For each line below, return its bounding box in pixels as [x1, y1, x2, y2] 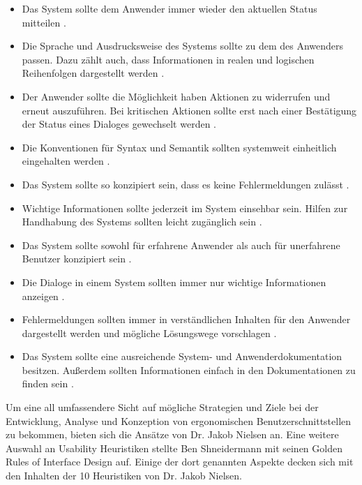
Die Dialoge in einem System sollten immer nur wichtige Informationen [22, 274, 326, 289]
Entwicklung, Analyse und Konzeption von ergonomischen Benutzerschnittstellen [6, 413, 352, 428]
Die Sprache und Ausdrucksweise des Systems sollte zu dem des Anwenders [22, 38, 344, 53]
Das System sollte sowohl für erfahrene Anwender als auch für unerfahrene [22, 237, 340, 252]
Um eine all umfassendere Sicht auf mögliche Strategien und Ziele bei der [6, 400, 319, 415]
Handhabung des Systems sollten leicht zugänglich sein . [22, 214, 262, 229]
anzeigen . [22, 288, 65, 303]
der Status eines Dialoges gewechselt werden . [22, 117, 217, 131]
